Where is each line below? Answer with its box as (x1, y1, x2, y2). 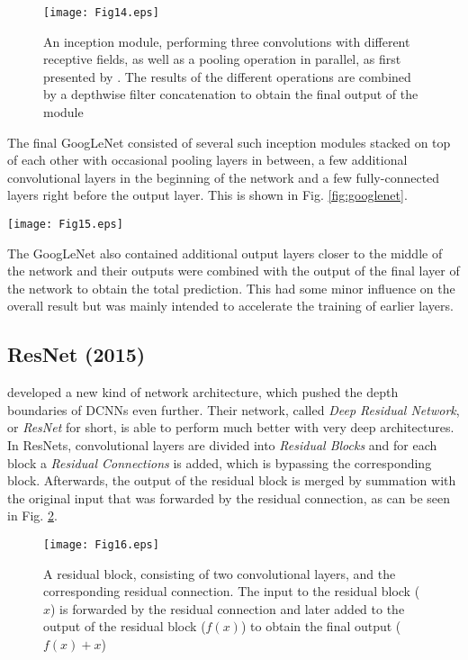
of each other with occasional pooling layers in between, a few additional (7, 150, 408, 169)
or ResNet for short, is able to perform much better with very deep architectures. (7, 418, 454, 437)
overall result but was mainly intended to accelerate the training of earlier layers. (7, 296, 454, 315)
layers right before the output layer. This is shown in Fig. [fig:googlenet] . (7, 185, 408, 204)
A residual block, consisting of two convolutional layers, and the (43, 564, 396, 583)
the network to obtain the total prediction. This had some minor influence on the (7, 278, 455, 297)
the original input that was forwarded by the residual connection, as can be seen (7, 488, 451, 507)
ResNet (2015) (7, 340, 146, 368)
